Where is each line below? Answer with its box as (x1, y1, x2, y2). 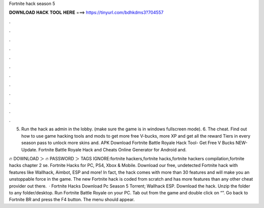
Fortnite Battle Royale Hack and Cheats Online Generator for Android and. (38, 146, 187, 152)
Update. (21, 146, 38, 152)
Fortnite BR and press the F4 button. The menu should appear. (9, 197, 135, 203)
